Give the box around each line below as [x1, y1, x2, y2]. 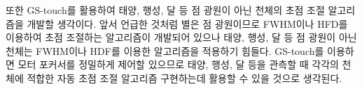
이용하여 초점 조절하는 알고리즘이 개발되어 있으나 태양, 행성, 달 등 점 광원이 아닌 [6, 30, 357, 44]
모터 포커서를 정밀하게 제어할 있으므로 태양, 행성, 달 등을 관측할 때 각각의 [18, 57, 339, 72]
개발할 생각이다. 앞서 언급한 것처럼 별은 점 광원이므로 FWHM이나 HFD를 [27, 16, 348, 31]
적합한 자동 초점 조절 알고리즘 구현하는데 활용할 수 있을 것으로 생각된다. [27, 70, 342, 85]
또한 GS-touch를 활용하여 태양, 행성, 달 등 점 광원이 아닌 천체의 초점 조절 [6, 3, 325, 17]
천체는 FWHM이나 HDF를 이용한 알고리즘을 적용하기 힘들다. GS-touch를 [6, 43, 324, 58]
